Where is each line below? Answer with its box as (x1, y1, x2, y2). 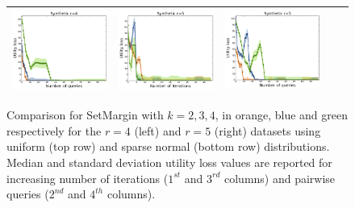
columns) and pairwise (223, 169, 336, 186)
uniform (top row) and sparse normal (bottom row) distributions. (6, 138, 330, 155)
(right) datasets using (214, 122, 321, 139)
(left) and (134, 122, 182, 139)
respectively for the (6, 122, 102, 139)
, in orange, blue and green (215, 106, 348, 123)
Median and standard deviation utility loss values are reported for (6, 153, 332, 170)
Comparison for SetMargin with (6, 106, 164, 123)
